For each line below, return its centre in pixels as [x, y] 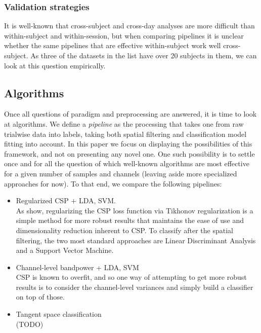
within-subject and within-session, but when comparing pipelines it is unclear [124, 35]
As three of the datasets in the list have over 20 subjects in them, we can [144, 55]
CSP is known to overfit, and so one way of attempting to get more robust [131, 277]
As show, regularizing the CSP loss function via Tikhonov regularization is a [135, 210]
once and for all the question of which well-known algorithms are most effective [127, 163]
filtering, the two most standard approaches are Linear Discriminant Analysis [136, 240]
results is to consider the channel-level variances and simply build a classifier [135, 287]
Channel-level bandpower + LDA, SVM [77, 267]
